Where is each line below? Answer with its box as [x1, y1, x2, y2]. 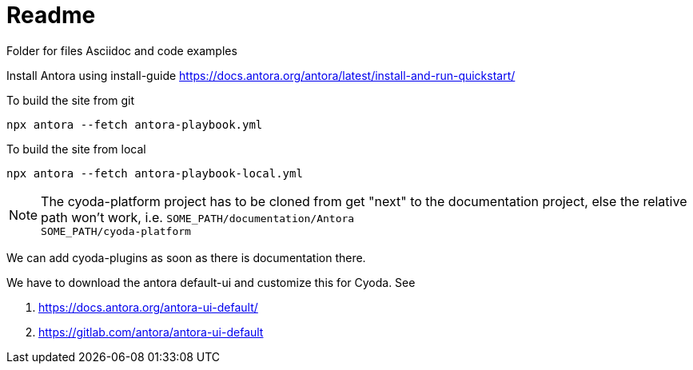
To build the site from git [6, 93, 135, 107]
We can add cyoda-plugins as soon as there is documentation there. [6, 250, 366, 265]
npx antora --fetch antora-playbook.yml [6, 117, 263, 131]
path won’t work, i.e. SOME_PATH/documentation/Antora [41, 209, 355, 225]
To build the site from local [6, 141, 146, 156]
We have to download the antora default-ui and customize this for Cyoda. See [6, 275, 416, 289]
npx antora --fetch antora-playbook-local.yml [6, 166, 303, 180]
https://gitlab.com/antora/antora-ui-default [38, 324, 264, 339]
